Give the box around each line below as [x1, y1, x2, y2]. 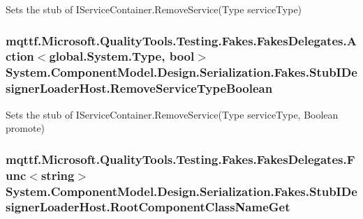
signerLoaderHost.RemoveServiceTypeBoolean [6, 80, 273, 97]
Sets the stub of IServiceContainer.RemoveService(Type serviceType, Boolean [6, 107, 339, 121]
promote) [6, 121, 45, 135]
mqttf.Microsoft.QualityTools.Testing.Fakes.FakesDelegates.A [6, 31, 357, 49]
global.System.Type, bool [49, 47, 195, 65]
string [40, 166, 75, 183]
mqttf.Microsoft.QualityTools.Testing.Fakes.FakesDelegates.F [6, 150, 355, 167]
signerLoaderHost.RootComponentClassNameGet [6, 198, 290, 216]
